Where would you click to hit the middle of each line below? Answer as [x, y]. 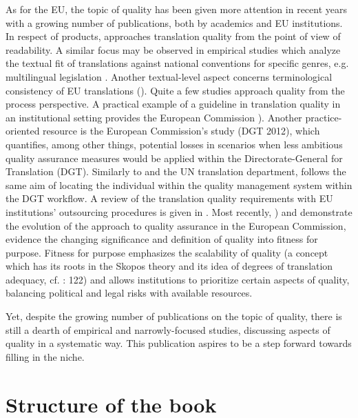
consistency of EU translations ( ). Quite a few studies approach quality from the [175, 90]
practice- [324, 117]
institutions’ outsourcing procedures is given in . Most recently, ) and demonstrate [179, 211]
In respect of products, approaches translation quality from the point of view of [173, 36]
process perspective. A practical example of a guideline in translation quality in [173, 104]
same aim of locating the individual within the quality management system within [179, 185]
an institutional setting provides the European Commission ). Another [154, 117]
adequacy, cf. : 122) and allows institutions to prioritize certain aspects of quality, [178, 279]
